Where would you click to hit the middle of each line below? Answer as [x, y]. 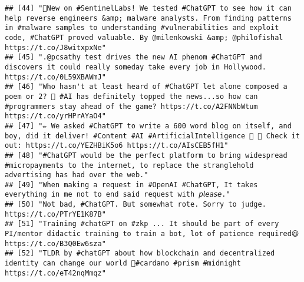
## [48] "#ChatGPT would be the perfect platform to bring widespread [146, 155]
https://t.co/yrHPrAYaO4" [55, 116]
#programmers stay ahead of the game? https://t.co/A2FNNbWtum [131, 106]
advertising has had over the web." [77, 175]
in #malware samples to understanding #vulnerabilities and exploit [142, 28]
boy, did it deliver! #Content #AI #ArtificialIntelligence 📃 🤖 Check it [153, 136]
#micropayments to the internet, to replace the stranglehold [129, 165]
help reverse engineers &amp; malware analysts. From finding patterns [148, 18]
